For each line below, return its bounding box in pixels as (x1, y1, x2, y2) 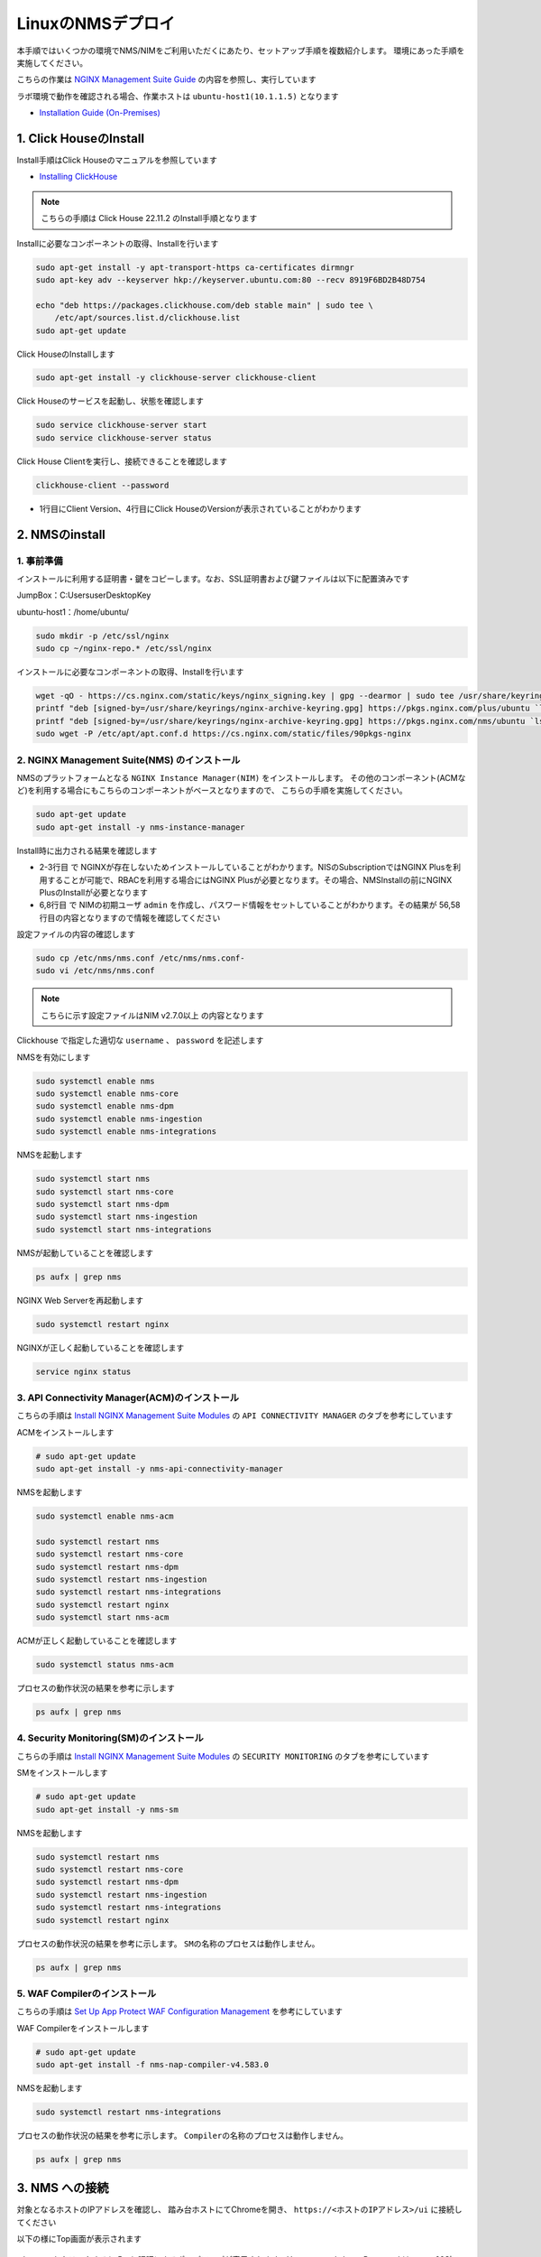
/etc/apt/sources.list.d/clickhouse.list (54, 312, 241, 323)
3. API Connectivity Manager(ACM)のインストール (16, 1391, 239, 1404)
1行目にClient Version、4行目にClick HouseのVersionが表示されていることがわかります (39, 503, 362, 514)
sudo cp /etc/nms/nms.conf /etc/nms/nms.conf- (35, 953, 245, 963)
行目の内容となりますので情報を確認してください (39, 912, 221, 923)
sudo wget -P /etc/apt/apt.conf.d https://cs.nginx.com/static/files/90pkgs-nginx (35, 729, 412, 739)
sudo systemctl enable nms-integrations (35, 1127, 216, 1137)
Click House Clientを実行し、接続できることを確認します (16, 456, 227, 467)
